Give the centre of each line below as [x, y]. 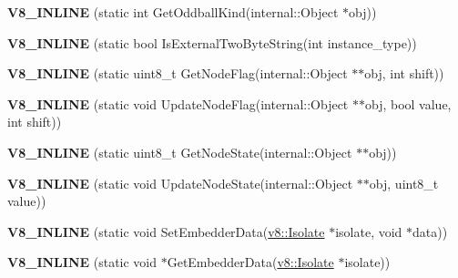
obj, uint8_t [404, 183]
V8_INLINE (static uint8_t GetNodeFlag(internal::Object [178, 73]
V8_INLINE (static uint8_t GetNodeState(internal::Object [180, 152]
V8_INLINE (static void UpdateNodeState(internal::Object [180, 183]
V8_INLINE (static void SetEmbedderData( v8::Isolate [166, 231]
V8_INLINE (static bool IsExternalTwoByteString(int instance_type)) [212, 42]
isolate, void [369, 231]
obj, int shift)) [404, 73]
